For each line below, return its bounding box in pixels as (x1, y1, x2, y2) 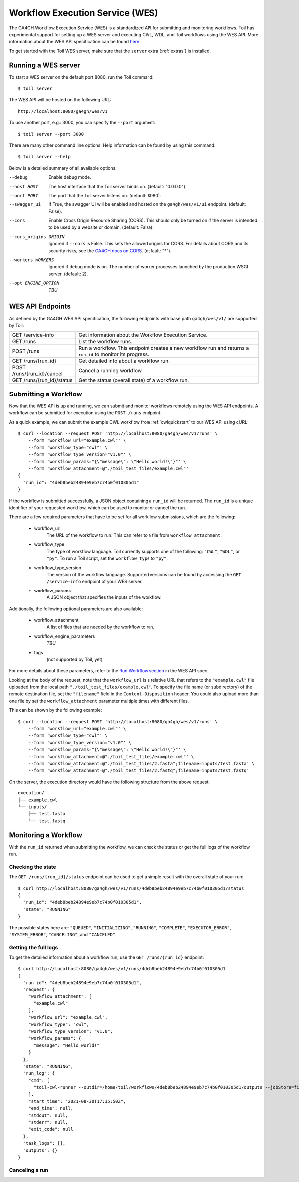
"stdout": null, (28, 1112, 68, 1118)
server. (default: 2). (48, 271, 88, 277)
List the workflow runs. (78, 338, 132, 345)
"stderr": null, (28, 1120, 68, 1125)
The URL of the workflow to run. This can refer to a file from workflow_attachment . (46, 532, 222, 538)
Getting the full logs (9, 944, 58, 951)
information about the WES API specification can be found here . (9, 39, 141, 45)
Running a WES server (9, 61, 80, 69)
